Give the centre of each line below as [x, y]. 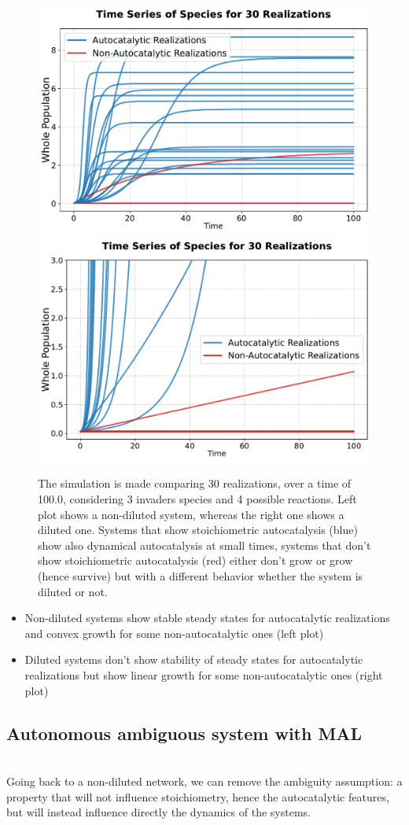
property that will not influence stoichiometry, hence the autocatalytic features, [198, 796]
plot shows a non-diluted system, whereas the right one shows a [191, 514]
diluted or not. [73, 591]
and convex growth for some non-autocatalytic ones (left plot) [174, 633]
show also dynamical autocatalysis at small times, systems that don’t [204, 545]
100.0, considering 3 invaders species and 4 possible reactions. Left [197, 499]
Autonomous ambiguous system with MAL [184, 733]
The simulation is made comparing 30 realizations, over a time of [195, 483]
